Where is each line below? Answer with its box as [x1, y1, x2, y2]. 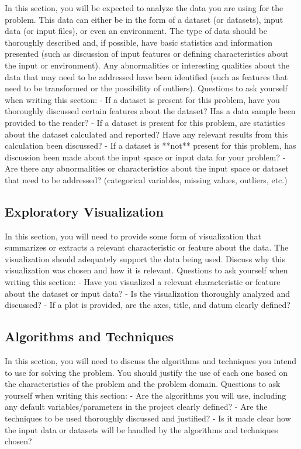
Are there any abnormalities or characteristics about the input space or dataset [5, 162, 289, 174]
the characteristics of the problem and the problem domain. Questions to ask [5, 378, 281, 390]
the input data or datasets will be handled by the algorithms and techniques [5, 423, 278, 436]
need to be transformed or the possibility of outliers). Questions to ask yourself [5, 82, 288, 94]
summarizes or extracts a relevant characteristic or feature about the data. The [5, 241, 289, 253]
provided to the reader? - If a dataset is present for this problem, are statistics [5, 116, 285, 128]
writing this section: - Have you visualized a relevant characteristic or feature [5, 276, 281, 288]
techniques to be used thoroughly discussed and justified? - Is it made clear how [5, 412, 291, 424]
